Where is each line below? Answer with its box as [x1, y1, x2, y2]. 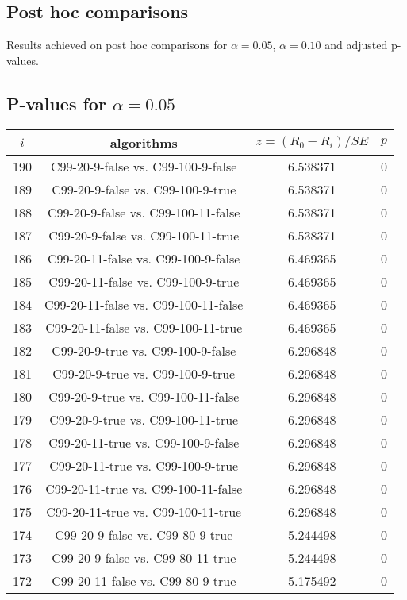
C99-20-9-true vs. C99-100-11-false [48, 387, 240, 406]
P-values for [6, 90, 106, 115]
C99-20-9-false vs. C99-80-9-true [55, 525, 233, 544]
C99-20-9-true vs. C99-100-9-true [52, 363, 236, 383]
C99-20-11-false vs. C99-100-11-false [44, 294, 244, 313]
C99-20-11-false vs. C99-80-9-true [52, 571, 236, 590]
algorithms [109, 133, 178, 152]
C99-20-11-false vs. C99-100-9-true [48, 271, 240, 290]
